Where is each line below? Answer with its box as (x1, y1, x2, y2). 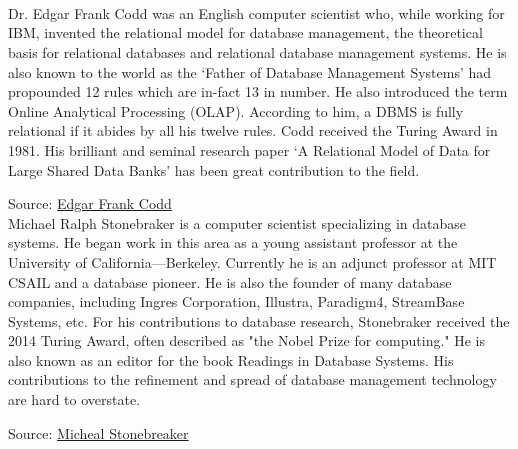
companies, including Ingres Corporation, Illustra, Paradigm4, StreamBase (8, 291, 465, 312)
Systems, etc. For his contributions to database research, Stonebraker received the (8, 310, 510, 331)
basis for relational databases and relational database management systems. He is (8, 41, 507, 62)
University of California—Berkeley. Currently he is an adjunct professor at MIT (8, 251, 497, 272)
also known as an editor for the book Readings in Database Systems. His (8, 349, 454, 370)
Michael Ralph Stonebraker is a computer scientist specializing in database (8, 212, 467, 233)
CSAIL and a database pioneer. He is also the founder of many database (8, 271, 452, 292)
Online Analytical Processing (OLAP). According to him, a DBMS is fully (8, 100, 464, 121)
